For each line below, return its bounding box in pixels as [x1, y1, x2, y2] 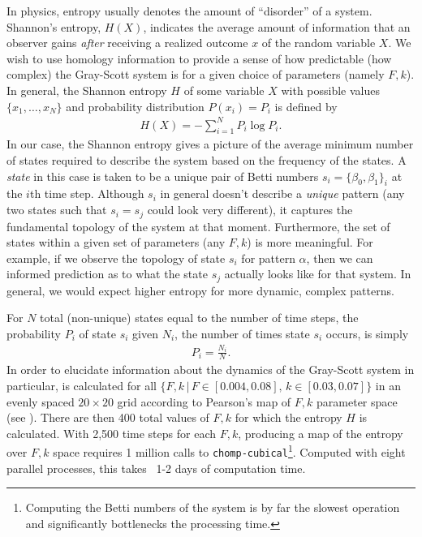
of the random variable [261, 34, 376, 51]
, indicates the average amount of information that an [143, 18, 411, 35]
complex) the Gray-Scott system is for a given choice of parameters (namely [6, 66, 385, 83]
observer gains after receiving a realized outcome [6, 34, 248, 51]
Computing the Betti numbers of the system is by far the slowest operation [25, 499, 400, 516]
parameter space [316, 393, 398, 410]
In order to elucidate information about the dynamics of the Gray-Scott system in [6, 361, 415, 378]
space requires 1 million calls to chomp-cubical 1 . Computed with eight [53, 441, 406, 460]
